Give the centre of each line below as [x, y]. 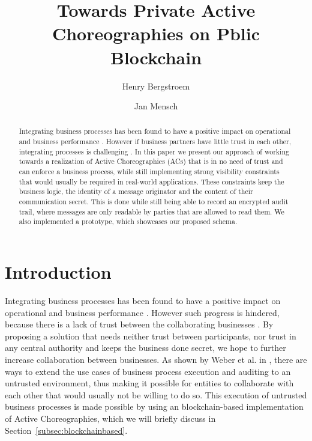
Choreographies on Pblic [156, 33]
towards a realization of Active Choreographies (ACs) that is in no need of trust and [151, 161]
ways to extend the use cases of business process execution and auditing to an [148, 371]
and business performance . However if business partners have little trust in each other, [155, 141]
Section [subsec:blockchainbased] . [66, 430]
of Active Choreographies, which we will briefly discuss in [110, 418]
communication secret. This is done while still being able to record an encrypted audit [154, 202]
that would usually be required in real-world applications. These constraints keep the [151, 181]
